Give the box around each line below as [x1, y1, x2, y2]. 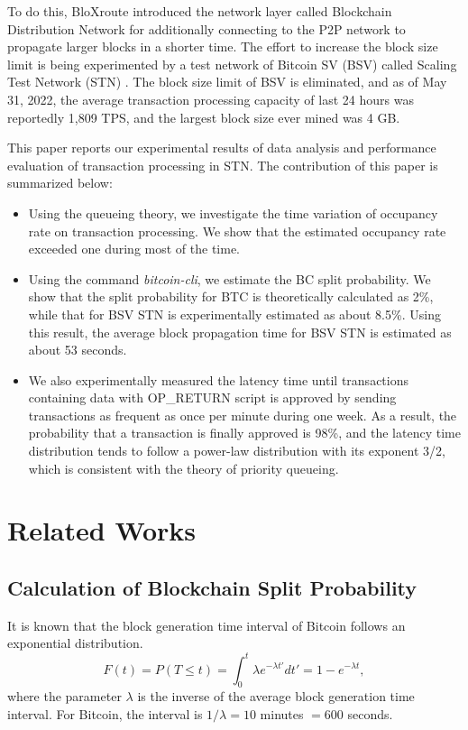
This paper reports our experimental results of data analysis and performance [7, 138, 436, 157]
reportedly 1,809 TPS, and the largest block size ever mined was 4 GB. [7, 107, 400, 126]
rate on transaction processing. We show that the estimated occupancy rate [28, 221, 446, 240]
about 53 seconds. [28, 340, 127, 359]
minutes [260, 704, 304, 723]
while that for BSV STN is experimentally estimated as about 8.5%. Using [28, 304, 441, 323]
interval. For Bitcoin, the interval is [7, 704, 203, 723]
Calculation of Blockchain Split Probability [7, 574, 418, 602]
